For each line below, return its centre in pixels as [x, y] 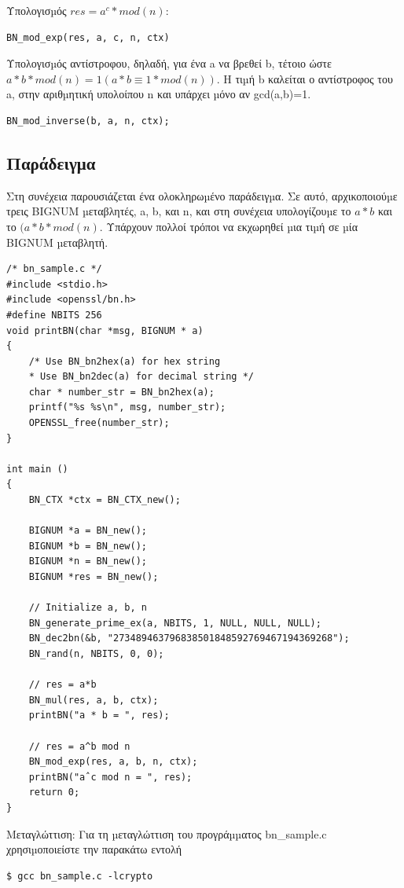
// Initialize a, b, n [88, 608]
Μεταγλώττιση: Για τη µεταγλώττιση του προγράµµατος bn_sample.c [167, 833]
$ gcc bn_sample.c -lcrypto [80, 876]
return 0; [54, 793]
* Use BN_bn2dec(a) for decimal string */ [141, 377]
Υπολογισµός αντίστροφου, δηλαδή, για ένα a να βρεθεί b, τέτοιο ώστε [169, 63]
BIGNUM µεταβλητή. [57, 242]
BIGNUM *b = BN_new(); [88, 546]
